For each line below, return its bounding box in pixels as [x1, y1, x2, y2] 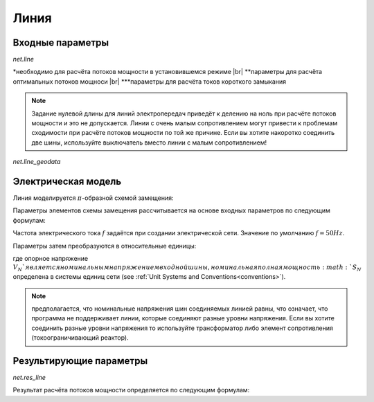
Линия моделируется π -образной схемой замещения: [12, 194, 174, 202]
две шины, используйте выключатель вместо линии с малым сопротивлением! [31, 138, 267, 147]
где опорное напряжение [12, 255, 89, 263]
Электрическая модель [12, 176, 122, 187]
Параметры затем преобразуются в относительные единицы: [12, 241, 197, 250]
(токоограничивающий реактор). [31, 334, 129, 342]
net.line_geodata [12, 158, 61, 166]
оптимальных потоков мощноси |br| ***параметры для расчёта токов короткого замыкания [12, 77, 287, 86]
